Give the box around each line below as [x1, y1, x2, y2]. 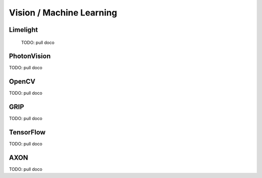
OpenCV [9, 77, 36, 86]
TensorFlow [9, 128, 46, 136]
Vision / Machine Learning [9, 7, 117, 18]
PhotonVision [9, 52, 51, 60]
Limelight [9, 26, 38, 34]
